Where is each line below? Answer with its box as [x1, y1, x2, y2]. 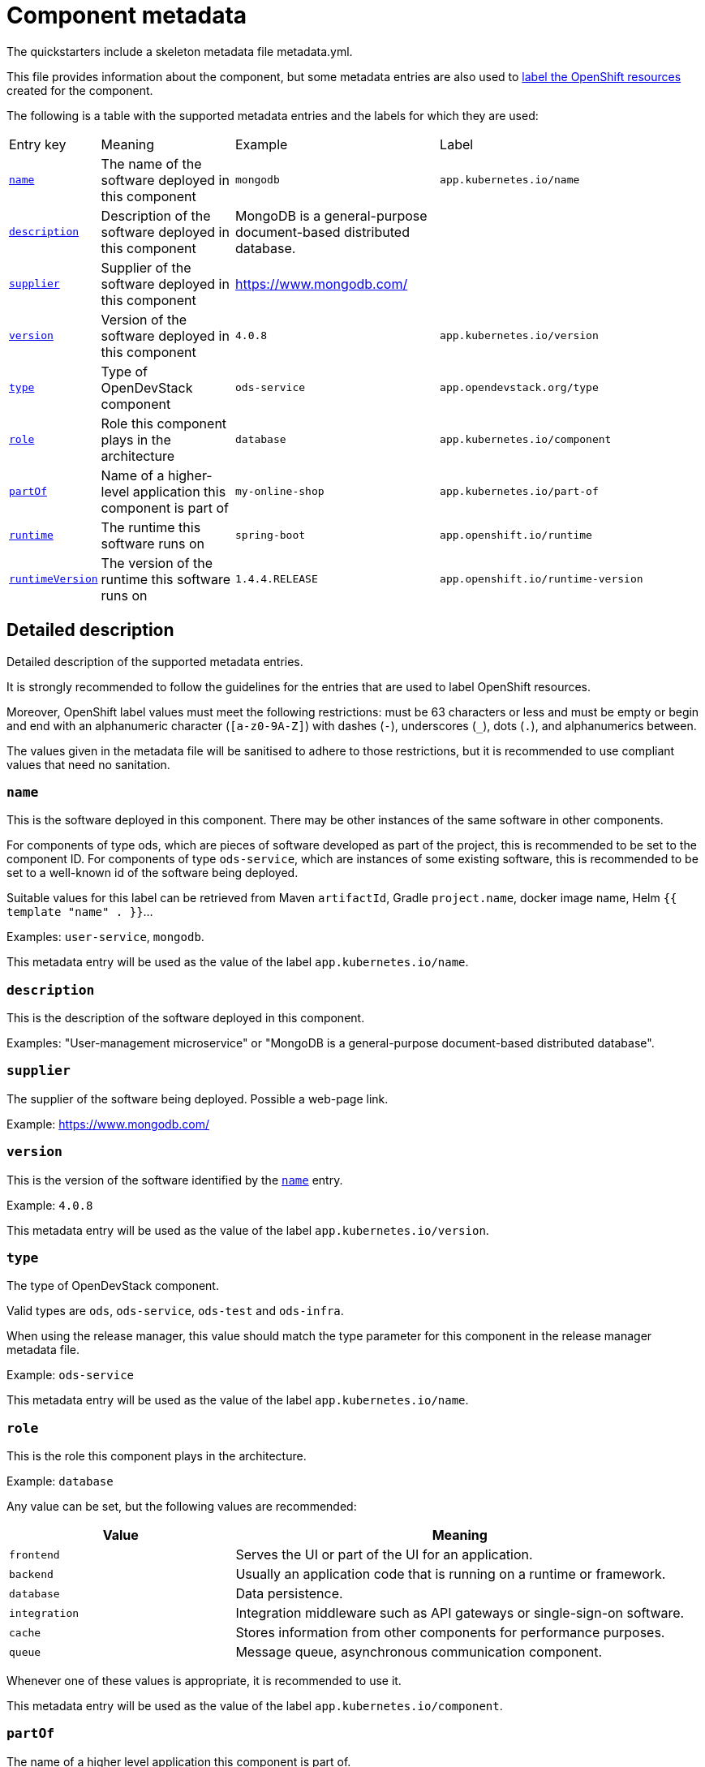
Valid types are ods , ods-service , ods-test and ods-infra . [6, 1304, 344, 1318]
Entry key [9, 135, 67, 153]
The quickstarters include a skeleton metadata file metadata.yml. [6, 44, 353, 58]
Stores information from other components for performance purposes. [235, 1624, 665, 1641]
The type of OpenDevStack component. [6, 1279, 219, 1293]
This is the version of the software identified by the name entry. [6, 1172, 343, 1187]
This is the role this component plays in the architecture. [6, 1449, 307, 1464]
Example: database [6, 1474, 114, 1489]
